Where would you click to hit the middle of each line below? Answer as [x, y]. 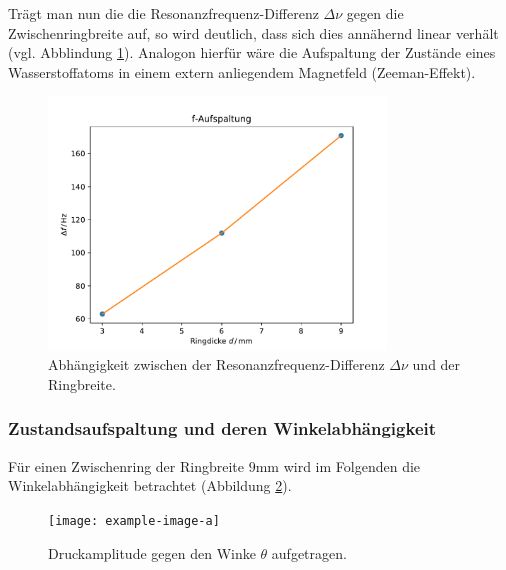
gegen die [375, 13]
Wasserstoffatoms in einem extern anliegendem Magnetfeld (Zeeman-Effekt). [242, 71]
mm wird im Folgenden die [338, 465]
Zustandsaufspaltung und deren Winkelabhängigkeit [222, 428]
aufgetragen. [309, 552]
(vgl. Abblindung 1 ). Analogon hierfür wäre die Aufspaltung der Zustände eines [252, 52]
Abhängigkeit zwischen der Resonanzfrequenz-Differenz [216, 364]
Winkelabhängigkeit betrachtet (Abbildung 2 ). [150, 485]
